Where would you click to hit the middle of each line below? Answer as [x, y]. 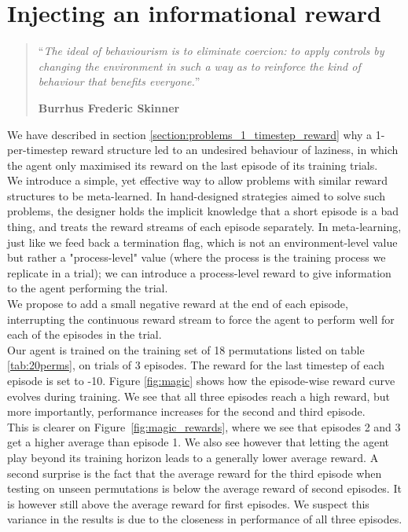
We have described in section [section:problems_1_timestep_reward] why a [190, 134]
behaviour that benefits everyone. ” [119, 81]
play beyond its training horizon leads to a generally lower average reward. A [193, 457]
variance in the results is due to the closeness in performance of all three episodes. [205, 519]
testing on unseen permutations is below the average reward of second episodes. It [204, 488]
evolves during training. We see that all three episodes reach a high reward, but [199, 396]
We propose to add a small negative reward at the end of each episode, [178, 304]
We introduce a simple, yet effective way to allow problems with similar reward [198, 180]
